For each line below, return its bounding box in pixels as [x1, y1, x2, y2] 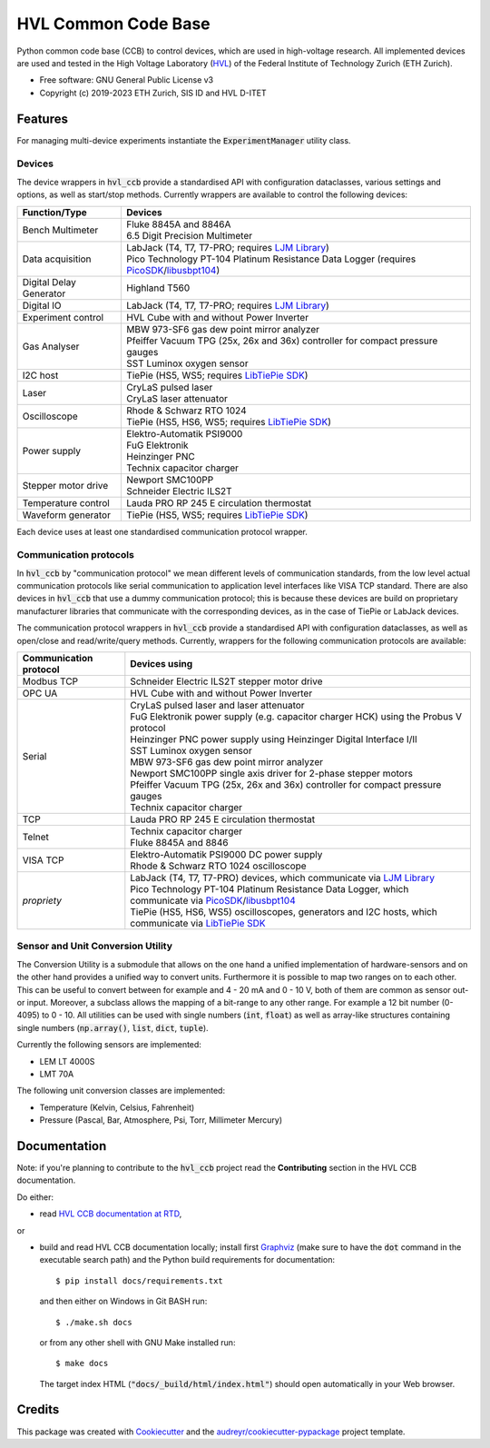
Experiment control [22, 311, 104, 323]
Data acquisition [22, 253, 92, 265]
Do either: [16, 1191, 54, 1203]
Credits [16, 1402, 60, 1417]
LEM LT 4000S [39, 1056, 95, 1066]
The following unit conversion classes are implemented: [16, 1086, 226, 1096]
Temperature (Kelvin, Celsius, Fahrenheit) [39, 1102, 195, 1113]
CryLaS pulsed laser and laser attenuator [130, 699, 305, 712]
